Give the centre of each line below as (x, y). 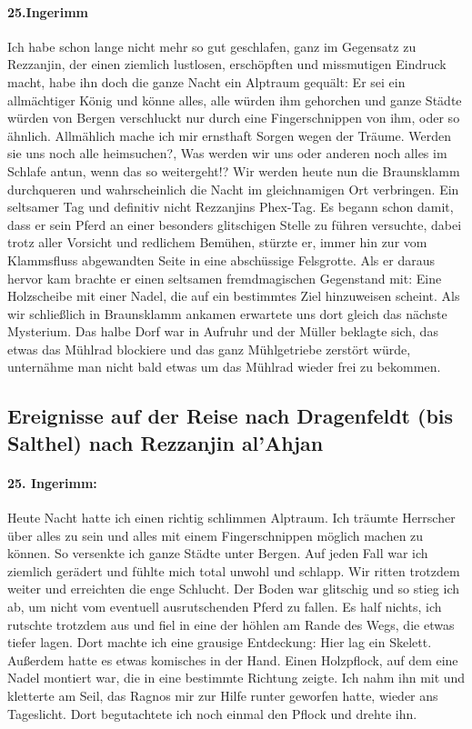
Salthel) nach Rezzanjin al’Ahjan (166, 442)
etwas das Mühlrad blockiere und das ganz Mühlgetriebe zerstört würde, (209, 349)
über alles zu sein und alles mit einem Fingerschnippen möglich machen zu (216, 535)
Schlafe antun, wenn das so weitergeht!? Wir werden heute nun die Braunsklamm (234, 170)
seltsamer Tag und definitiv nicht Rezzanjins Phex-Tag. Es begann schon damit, (231, 207)
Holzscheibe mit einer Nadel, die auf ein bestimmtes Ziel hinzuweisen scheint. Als (234, 296)
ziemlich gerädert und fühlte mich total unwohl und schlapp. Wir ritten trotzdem (234, 570)
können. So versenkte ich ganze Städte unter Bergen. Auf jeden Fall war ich (218, 553)
